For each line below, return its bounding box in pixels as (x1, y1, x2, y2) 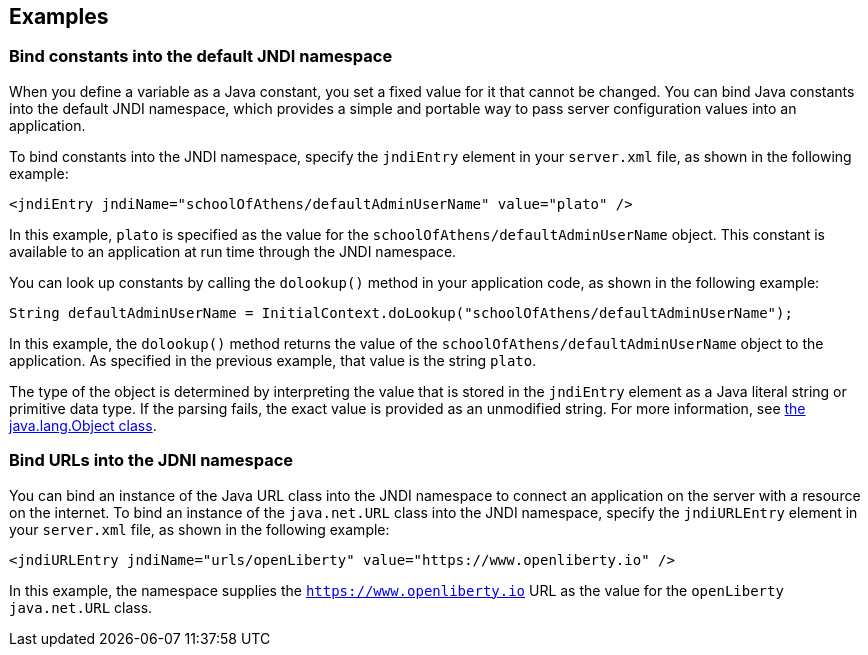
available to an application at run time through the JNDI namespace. (9, 242, 457, 260)
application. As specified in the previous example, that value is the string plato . (9, 351, 537, 369)
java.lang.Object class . (9, 416, 157, 434)
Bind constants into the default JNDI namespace (9, 46, 393, 67)
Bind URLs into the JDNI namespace (9, 450, 293, 471)
